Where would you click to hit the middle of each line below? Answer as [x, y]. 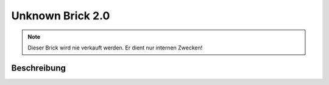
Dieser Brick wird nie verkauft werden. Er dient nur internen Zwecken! [115, 48]
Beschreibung [39, 68]
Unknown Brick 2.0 [61, 16]
